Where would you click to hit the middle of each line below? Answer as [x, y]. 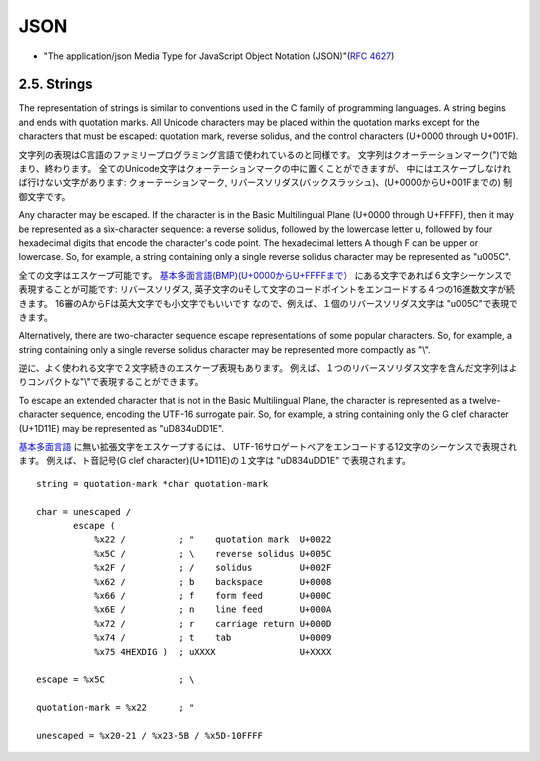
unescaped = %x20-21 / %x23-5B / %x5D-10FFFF [150, 735]
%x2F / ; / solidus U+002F [212, 568]
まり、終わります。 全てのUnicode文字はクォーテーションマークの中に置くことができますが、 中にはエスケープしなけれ [265, 169]
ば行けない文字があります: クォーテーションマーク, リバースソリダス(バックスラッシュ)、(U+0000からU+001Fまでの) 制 [265, 182]
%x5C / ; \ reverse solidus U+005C [212, 553]
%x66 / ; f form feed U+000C [212, 595]
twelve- [484, 400]
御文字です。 [44, 196]
